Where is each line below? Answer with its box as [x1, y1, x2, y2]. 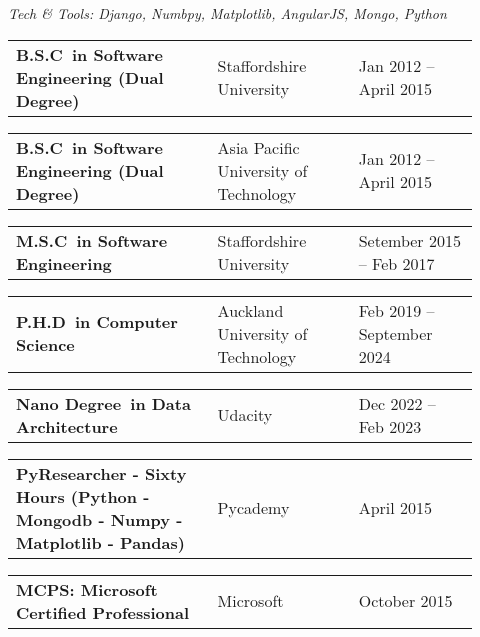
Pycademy [217, 496, 290, 520]
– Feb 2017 [358, 251, 435, 275]
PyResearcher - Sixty [16, 461, 187, 485]
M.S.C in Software [16, 228, 168, 252]
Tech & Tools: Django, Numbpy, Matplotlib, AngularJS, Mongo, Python [8, 3, 447, 23]
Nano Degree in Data [16, 391, 191, 415]
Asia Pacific [217, 135, 300, 159]
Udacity [217, 403, 273, 427]
